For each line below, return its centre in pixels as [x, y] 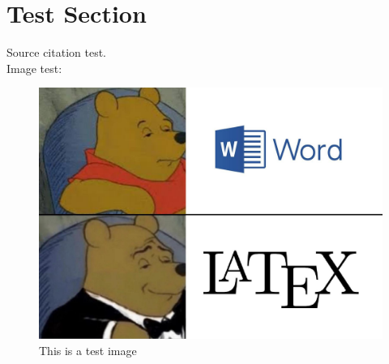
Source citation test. [57, 52]
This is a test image [88, 350]
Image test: [34, 68]
